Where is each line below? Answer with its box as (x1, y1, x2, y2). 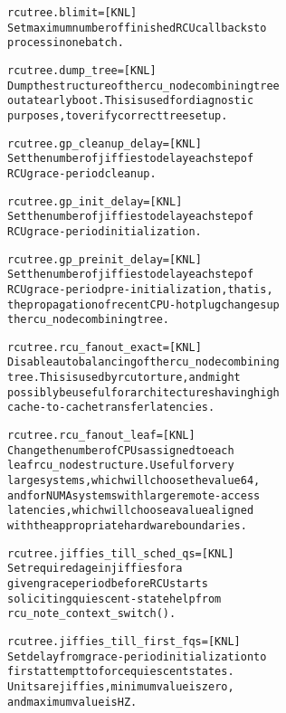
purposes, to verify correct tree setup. (7, 109, 228, 122)
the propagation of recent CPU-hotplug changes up (7, 298, 280, 311)
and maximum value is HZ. (7, 695, 138, 708)
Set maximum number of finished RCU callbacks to (7, 21, 267, 34)
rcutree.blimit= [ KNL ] (7, 6, 138, 19)
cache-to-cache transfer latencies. (7, 401, 215, 414)
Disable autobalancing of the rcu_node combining (7, 356, 280, 369)
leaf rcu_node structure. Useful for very (7, 459, 234, 472)
